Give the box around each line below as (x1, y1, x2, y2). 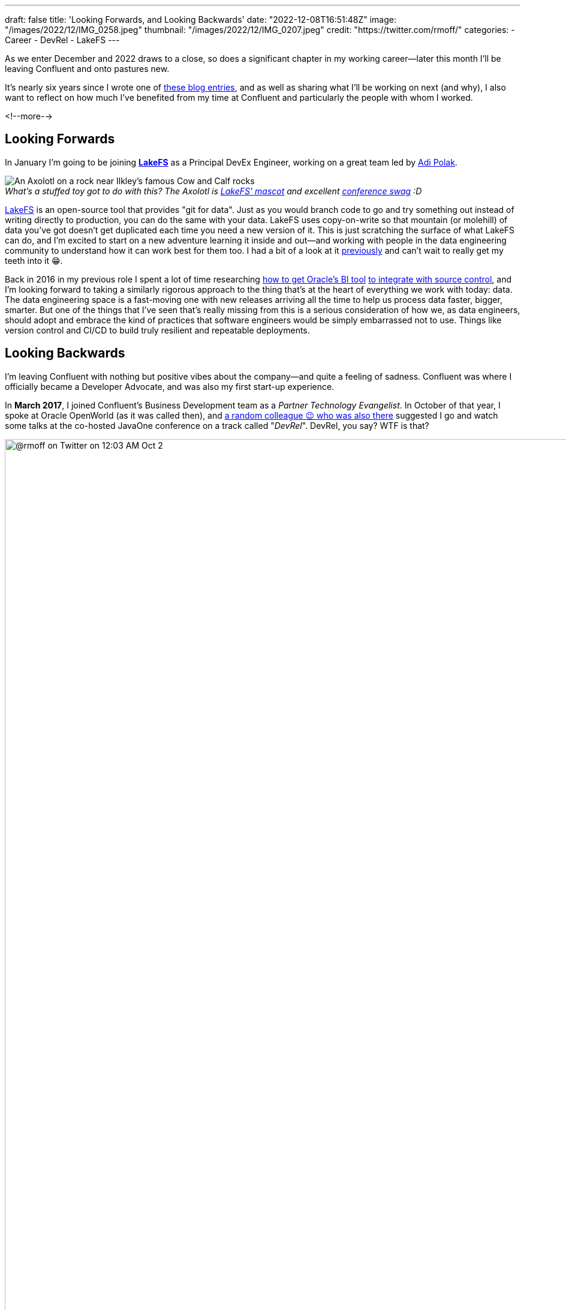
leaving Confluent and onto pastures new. (5, 64, 170, 74)
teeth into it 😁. (5, 255, 63, 266)
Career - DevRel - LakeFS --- (5, 35, 120, 45)
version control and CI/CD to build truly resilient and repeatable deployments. (5, 325, 310, 335)
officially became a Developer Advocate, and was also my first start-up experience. (5, 381, 335, 392)
